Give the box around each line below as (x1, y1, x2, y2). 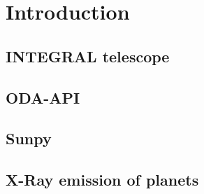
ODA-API (6, 86, 80, 108)
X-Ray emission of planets (6, 169, 199, 190)
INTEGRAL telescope (6, 45, 170, 67)
